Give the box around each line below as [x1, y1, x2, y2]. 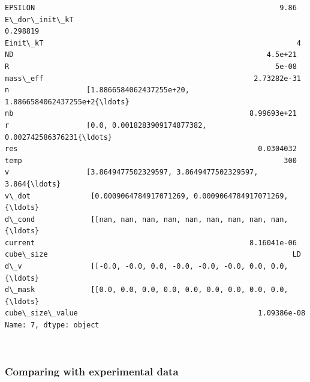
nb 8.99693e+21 [5, 109, 297, 118]
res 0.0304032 [5, 145, 297, 154]
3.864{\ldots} [5, 179, 61, 188]
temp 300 [5, 156, 297, 165]
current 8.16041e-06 [5, 238, 297, 247]
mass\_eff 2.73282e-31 [5, 74, 301, 83]
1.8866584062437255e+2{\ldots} [5, 97, 130, 106]
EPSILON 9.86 [5, 4, 297, 12]
